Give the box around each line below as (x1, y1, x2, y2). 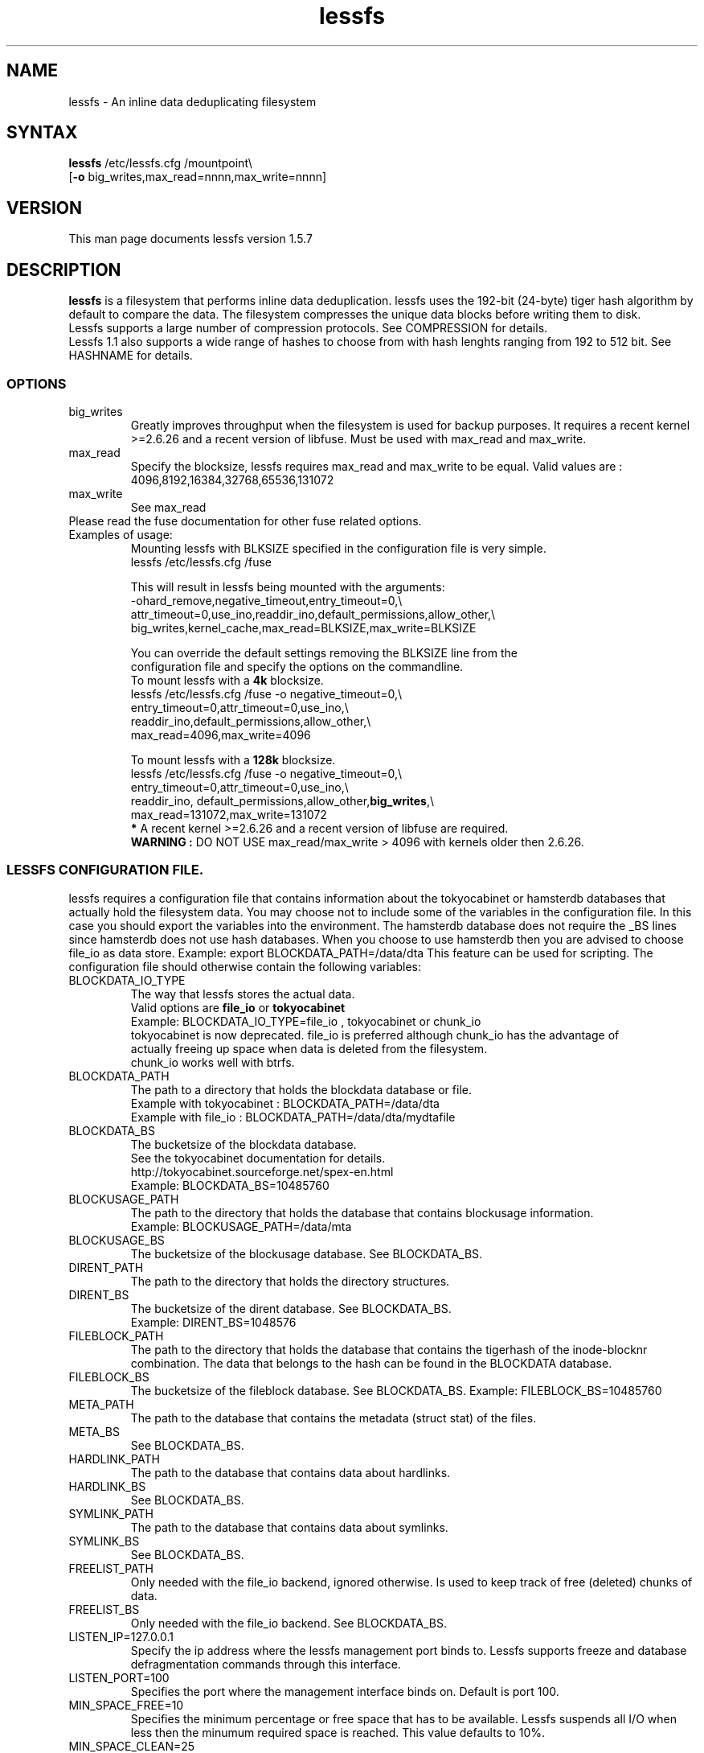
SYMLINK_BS (68, 1533, 140, 1548)
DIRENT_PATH (68, 1260, 144, 1274)
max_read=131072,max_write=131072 (130, 807, 327, 821)
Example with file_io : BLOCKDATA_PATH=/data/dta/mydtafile (130, 1109, 456, 1124)
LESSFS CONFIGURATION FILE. (6, 862, 204, 879)
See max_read (130, 500, 207, 514)
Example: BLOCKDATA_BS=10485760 (130, 1178, 329, 1192)
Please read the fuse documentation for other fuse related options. (68, 513, 422, 528)
